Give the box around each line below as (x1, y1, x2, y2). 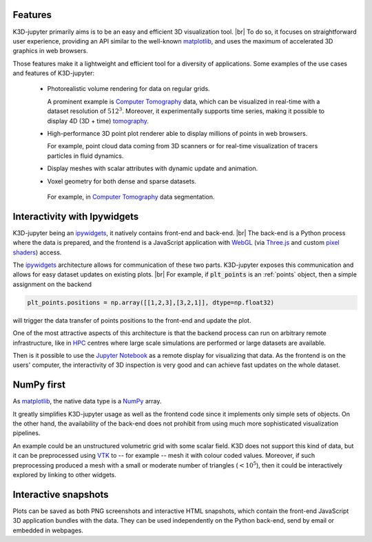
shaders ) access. (12, 248, 62, 257)
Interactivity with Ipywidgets (12, 210, 139, 222)
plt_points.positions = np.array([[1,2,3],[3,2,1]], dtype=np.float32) (27, 299, 275, 306)
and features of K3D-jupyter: (12, 69, 95, 77)
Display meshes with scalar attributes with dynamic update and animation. (47, 164, 258, 172)
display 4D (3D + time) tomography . (47, 117, 149, 125)
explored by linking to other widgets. (12, 471, 117, 479)
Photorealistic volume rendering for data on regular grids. (47, 85, 210, 93)
